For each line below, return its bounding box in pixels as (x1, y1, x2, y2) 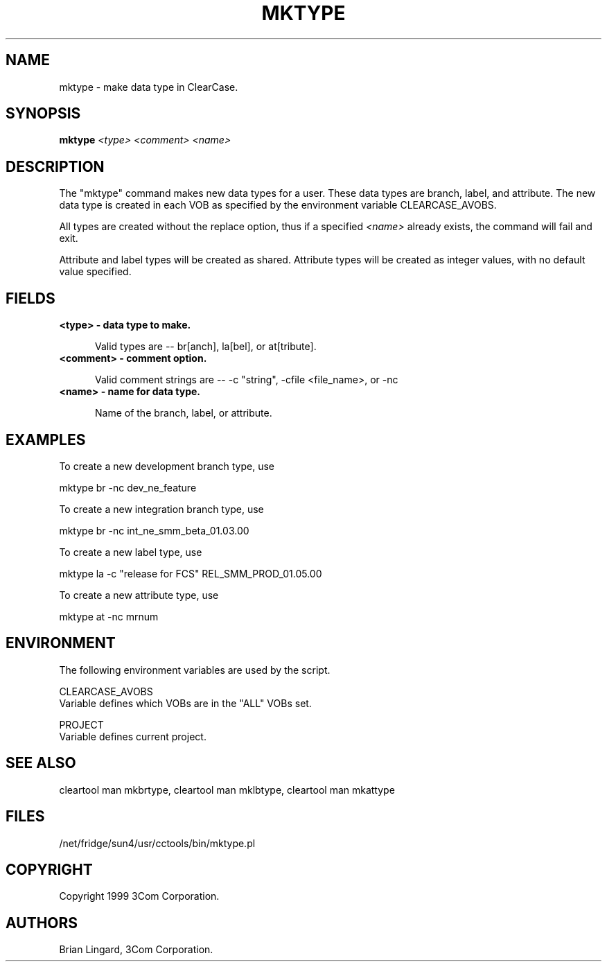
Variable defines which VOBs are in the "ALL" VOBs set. (59, 697, 312, 709)
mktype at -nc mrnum (59, 610, 159, 622)
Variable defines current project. (59, 730, 206, 742)
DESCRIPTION (6, 157, 105, 175)
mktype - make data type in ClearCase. (59, 80, 238, 93)
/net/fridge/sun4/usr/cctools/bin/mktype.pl (59, 837, 256, 849)
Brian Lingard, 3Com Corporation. (59, 943, 213, 956)
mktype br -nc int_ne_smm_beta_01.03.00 (59, 524, 249, 537)
